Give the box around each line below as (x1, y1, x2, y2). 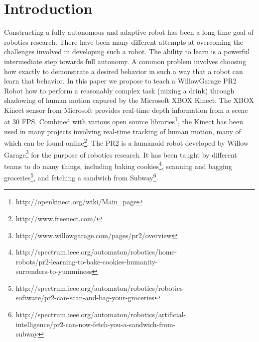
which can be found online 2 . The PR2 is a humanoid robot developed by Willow (4, 136, 249, 148)
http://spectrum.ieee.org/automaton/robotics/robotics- (15, 282, 185, 293)
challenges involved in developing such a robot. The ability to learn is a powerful (4, 46, 250, 57)
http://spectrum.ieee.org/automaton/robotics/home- (15, 247, 177, 257)
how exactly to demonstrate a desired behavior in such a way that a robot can (4, 66, 243, 76)
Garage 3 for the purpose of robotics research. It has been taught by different (4, 148, 237, 160)
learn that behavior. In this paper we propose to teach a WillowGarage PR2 (4, 76, 237, 86)
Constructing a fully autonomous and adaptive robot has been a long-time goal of (4, 27, 254, 37)
